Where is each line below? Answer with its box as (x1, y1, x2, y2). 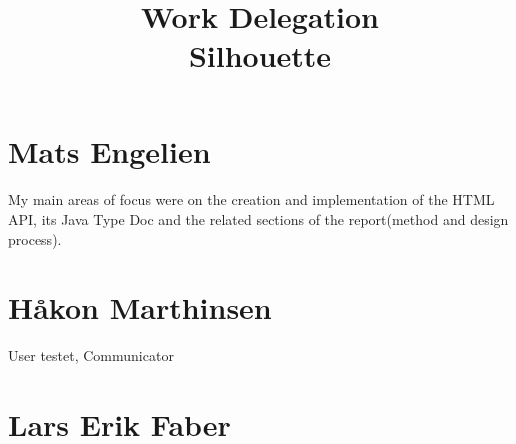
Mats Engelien (8, 130, 211, 171)
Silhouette (188, 35, 332, 76)
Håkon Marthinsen (8, 287, 272, 328)
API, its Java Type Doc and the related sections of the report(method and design (8, 208, 509, 229)
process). (8, 228, 62, 249)
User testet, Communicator (8, 345, 174, 366)
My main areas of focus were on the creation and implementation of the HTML (8, 189, 495, 210)
